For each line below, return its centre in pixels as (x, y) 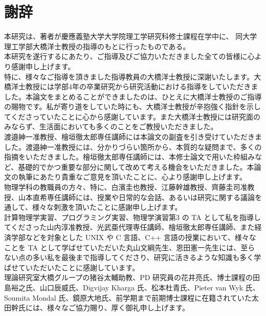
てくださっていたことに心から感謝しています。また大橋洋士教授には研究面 (129, 116)
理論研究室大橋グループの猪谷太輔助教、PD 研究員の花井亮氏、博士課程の (129, 277)
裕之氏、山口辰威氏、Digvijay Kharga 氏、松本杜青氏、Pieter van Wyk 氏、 (135, 287)
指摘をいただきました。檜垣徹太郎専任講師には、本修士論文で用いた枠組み (129, 157)
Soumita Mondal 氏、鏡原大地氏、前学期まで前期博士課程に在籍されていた (128, 297)
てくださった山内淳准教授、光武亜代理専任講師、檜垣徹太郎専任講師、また (129, 227)
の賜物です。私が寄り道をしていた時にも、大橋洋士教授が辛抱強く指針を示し (132, 106)
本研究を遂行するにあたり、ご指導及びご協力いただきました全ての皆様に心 (129, 56)
